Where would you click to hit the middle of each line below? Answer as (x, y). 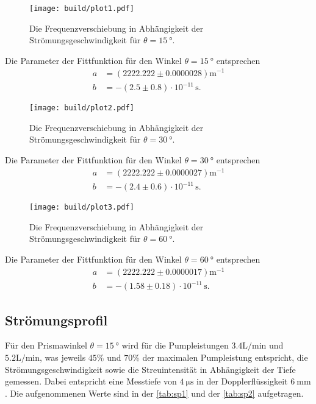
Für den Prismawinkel (46, 345)
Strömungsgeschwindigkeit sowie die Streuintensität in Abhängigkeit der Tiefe (150, 369)
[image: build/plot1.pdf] (82, 9)
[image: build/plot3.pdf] (82, 207)
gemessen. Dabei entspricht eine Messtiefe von (91, 381)
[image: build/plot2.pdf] (82, 108)
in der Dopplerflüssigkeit (242, 381)
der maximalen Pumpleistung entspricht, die (225, 357)
